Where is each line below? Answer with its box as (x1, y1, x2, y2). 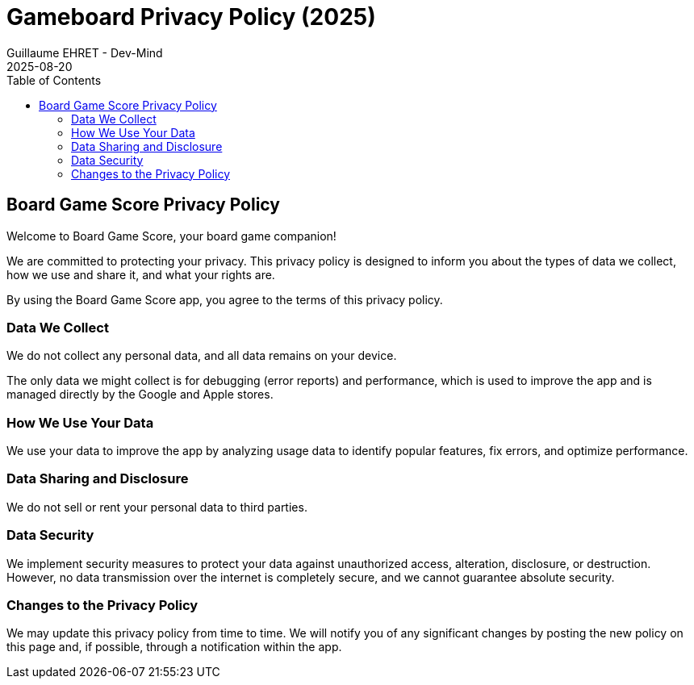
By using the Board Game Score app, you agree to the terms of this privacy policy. (6, 292, 443, 307)
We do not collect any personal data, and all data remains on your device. (6, 349, 397, 363)
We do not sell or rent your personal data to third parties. (6, 499, 307, 514)
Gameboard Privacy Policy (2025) (6, 3, 376, 31)
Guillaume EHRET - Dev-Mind (6, 45, 163, 60)
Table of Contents (6, 73, 102, 87)
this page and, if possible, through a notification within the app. (6, 640, 342, 654)
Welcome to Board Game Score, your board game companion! (6, 228, 337, 243)
